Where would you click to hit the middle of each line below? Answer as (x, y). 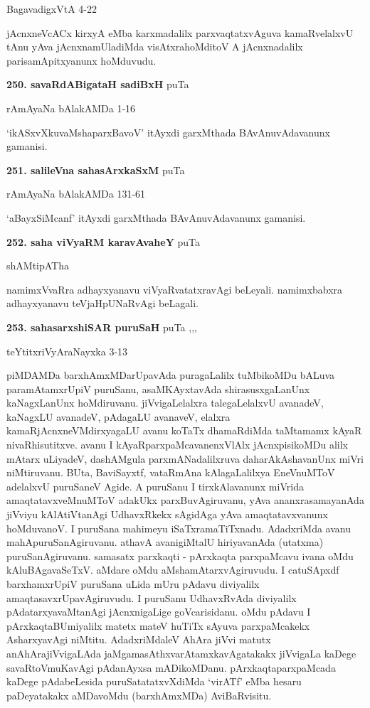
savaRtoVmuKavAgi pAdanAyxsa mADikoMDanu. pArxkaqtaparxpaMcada (171, 667)
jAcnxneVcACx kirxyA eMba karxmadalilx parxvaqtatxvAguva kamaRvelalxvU (180, 32)
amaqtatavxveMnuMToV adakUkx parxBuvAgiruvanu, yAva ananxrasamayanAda (185, 500)
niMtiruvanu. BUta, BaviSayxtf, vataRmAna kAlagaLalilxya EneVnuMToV (171, 472)
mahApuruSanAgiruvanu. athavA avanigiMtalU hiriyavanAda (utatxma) (165, 542)
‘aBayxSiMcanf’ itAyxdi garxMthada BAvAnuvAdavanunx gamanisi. (156, 217)
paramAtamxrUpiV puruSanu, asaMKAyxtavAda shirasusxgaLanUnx (158, 388)
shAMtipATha (38, 265)
